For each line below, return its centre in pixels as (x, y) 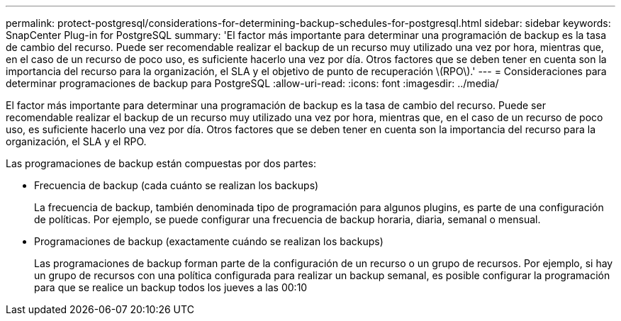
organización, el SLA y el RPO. (76, 141)
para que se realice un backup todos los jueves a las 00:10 (171, 287)
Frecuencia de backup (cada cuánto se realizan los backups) (177, 185)
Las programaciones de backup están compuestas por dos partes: (161, 163)
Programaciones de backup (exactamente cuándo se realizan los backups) (209, 241)
